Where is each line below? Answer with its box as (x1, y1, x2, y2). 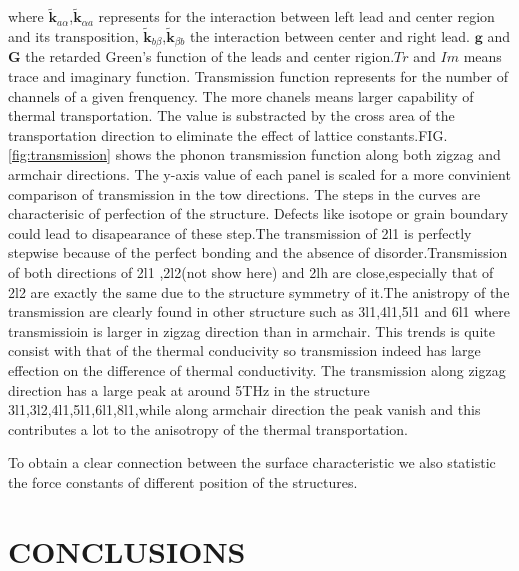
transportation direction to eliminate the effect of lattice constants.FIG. (8, 124, 448, 145)
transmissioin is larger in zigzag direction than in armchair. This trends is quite (8, 320, 495, 341)
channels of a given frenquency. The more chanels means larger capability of (8, 85, 474, 106)
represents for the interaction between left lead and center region (98, 6, 495, 27)
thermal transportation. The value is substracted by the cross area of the (8, 105, 455, 126)
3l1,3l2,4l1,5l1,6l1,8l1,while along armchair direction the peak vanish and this (8, 399, 481, 420)
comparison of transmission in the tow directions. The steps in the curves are (8, 183, 481, 204)
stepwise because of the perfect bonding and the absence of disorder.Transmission (8, 242, 508, 263)
